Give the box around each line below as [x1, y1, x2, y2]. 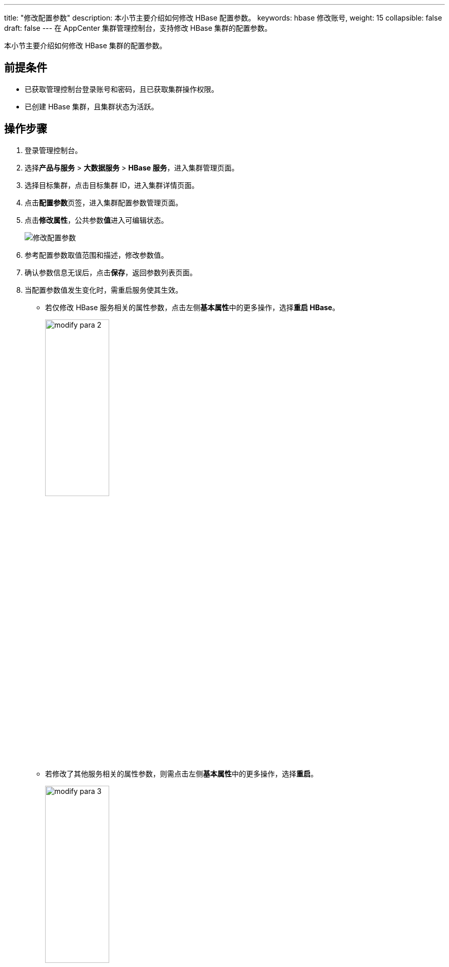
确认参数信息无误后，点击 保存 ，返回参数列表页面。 [25, 268, 197, 277]
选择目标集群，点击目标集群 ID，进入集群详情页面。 [25, 180, 199, 189]
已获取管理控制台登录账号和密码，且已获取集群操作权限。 [25, 84, 218, 93]
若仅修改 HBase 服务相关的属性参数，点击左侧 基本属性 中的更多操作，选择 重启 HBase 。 [45, 302, 340, 312]
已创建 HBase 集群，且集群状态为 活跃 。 [25, 102, 158, 111]
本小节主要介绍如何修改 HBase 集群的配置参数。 [4, 41, 167, 50]
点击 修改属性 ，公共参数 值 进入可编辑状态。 [25, 215, 168, 224]
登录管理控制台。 [25, 145, 82, 155]
